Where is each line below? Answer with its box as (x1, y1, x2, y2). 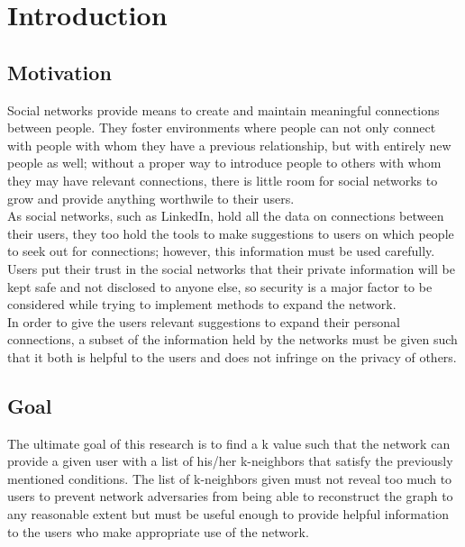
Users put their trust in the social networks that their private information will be (7, 259, 455, 278)
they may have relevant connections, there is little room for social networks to (7, 170, 438, 189)
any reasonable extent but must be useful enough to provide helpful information (7, 505, 450, 524)
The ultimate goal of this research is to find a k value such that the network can (7, 433, 451, 452)
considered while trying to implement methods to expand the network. (7, 295, 397, 314)
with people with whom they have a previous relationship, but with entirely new (7, 135, 451, 154)
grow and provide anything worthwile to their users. (7, 188, 295, 207)
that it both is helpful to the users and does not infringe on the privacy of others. (7, 347, 457, 366)
